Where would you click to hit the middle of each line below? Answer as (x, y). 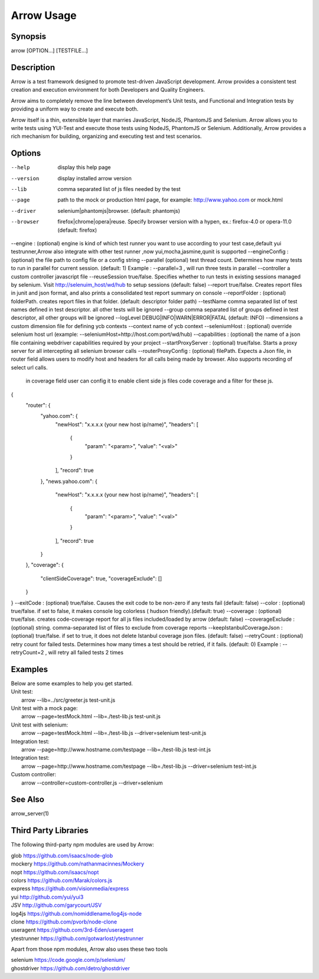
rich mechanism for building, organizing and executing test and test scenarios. (106, 137)
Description (33, 67)
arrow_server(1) (30, 813)
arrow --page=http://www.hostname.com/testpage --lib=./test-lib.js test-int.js (116, 750)
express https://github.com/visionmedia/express (70, 889)
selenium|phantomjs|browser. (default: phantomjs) (119, 210)
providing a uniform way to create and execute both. (75, 109)
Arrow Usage (44, 15)
